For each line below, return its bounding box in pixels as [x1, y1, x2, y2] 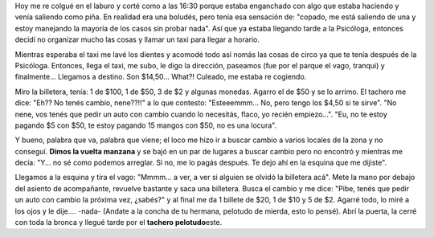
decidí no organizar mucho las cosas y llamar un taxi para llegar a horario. [14, 35, 260, 44]
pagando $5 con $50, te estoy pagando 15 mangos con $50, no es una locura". [14, 121, 277, 130]
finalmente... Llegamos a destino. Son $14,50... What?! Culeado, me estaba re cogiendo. [14, 72, 307, 82]
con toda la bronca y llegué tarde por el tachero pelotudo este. [14, 218, 223, 227]
